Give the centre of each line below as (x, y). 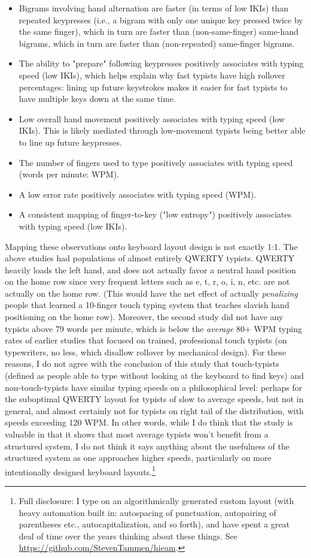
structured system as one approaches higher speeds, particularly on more (138, 458)
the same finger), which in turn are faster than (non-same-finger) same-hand (158, 31)
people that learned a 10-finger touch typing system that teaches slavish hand (147, 305)
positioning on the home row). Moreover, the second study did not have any (144, 317)
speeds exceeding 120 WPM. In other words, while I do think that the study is (149, 422)
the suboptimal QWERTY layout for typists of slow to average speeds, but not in (154, 399)
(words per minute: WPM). (69, 174)
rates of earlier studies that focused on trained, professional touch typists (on (146, 340)
